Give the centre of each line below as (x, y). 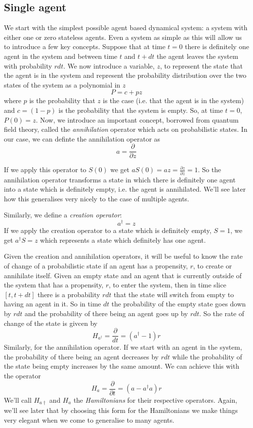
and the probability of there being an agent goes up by (106, 313)
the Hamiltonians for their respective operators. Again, (155, 400)
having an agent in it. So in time (53, 304)
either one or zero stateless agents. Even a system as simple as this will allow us (123, 37)
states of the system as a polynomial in (62, 84)
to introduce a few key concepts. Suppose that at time (85, 46)
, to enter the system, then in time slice (167, 285)
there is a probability (69, 294)
